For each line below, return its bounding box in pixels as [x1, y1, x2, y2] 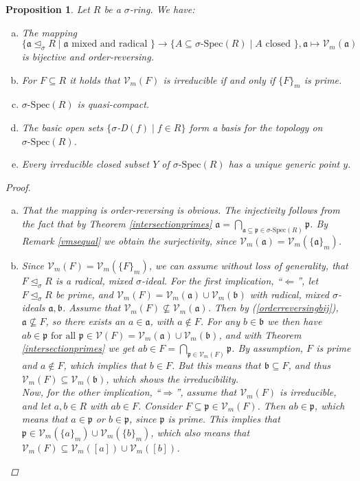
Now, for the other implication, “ [21, 385, 161, 399]
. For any [200, 313, 240, 328]
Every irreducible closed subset [21, 157, 150, 171]
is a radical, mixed [55, 273, 133, 287]
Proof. [5, 179, 31, 194]
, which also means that [150, 425, 250, 439]
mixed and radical [71, 39, 148, 49]
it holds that [69, 72, 120, 87]
